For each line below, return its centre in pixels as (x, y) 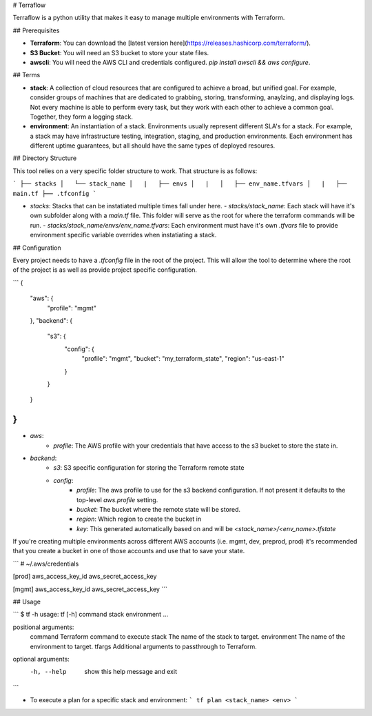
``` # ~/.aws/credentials (46, 564)
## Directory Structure (45, 158)
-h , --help (48, 672)
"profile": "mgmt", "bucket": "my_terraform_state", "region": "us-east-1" (183, 359)
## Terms (27, 75)
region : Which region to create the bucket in (139, 519)
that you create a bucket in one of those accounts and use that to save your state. (129, 551)
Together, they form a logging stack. (82, 117)
